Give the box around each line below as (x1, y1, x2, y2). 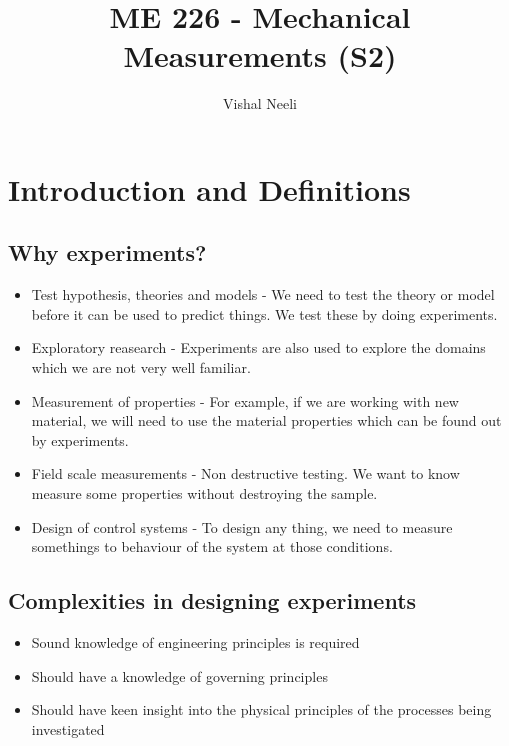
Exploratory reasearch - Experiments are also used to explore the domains (31, 337, 486, 358)
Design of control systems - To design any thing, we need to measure (31, 516, 453, 537)
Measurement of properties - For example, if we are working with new (31, 390, 459, 411)
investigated (31, 718, 105, 739)
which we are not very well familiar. (31, 357, 251, 378)
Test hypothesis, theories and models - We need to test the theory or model (31, 284, 495, 305)
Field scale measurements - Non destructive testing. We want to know (31, 463, 460, 484)
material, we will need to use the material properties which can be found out (31, 410, 502, 431)
